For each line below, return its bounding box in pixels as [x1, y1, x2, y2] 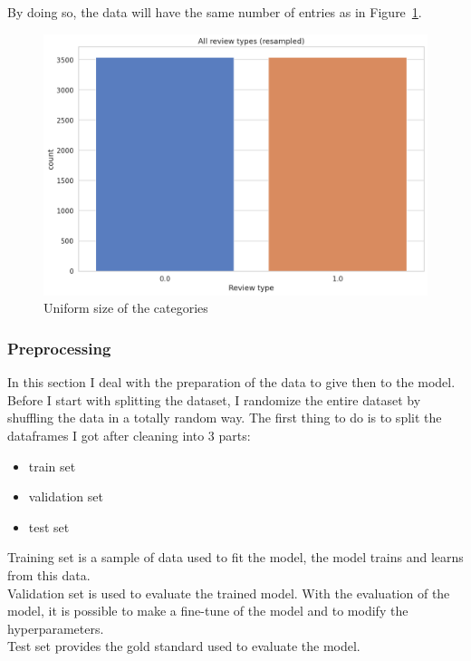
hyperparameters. [7, 618, 104, 637]
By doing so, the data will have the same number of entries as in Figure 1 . [7, 3, 422, 21]
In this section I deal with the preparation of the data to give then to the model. [7, 373, 456, 392]
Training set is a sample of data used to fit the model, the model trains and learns [7, 548, 464, 567]
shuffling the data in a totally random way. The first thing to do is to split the [7, 408, 442, 427]
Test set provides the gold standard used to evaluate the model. [7, 637, 360, 656]
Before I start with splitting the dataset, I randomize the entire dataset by [7, 390, 421, 409]
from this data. [7, 565, 91, 584]
